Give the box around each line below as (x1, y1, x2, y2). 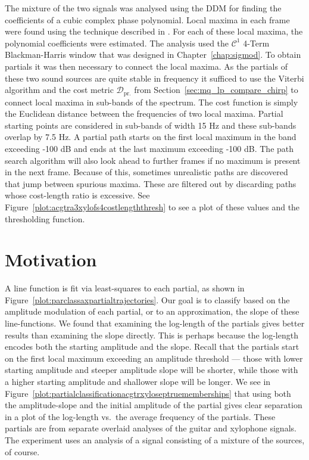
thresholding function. (5, 212, 85, 225)
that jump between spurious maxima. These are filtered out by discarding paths (5, 177, 296, 189)
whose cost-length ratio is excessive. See (5, 189, 150, 201)
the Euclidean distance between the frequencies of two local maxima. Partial (5, 107, 283, 120)
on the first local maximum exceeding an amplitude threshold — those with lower (5, 352, 303, 364)
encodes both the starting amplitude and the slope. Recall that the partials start (5, 340, 299, 353)
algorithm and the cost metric (5, 83, 114, 96)
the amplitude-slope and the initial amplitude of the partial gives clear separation (5, 399, 302, 411)
